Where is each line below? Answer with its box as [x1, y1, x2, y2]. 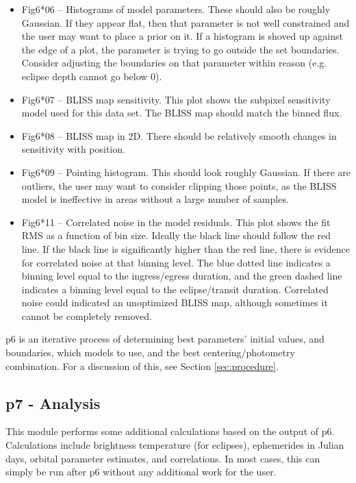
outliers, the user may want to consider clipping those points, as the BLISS [21, 178, 337, 193]
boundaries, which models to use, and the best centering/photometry [5, 345, 295, 360]
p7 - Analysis [5, 392, 101, 413]
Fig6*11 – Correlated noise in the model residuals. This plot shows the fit [21, 214, 331, 229]
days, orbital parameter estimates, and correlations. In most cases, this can [5, 451, 320, 465]
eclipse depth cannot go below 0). [21, 69, 162, 83]
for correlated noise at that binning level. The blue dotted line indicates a [21, 255, 331, 269]
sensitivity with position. [21, 142, 125, 156]
